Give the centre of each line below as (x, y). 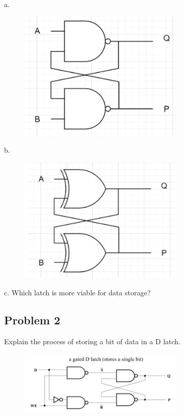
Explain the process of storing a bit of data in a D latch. (93, 341)
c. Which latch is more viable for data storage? (77, 293)
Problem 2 (32, 320)
